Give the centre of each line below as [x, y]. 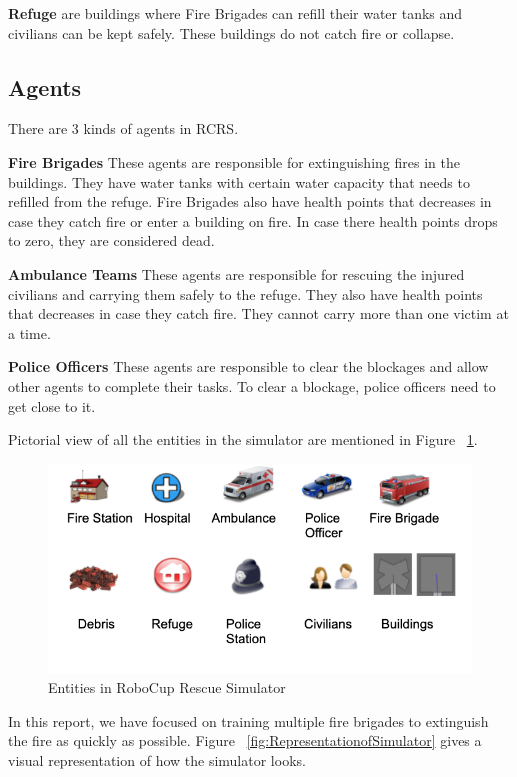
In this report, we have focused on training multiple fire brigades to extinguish [248, 720]
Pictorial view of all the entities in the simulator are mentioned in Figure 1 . [243, 439]
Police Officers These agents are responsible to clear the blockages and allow [248, 366]
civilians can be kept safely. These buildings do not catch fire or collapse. [231, 32]
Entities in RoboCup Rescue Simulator [167, 687]
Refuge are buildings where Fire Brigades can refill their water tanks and [235, 13]
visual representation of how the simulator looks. [157, 759]
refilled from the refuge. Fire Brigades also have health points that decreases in [250, 201]
